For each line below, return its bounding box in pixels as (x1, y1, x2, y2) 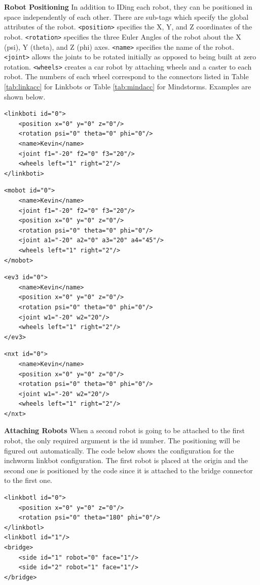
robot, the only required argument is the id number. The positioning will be (4, 435, 240, 446)
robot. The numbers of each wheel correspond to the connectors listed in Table (4, 71, 249, 82)
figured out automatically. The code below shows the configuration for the (4, 445, 234, 456)
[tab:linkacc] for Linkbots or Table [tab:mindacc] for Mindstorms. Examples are (4, 81, 251, 92)
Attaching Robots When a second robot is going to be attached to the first (4, 425, 245, 436)
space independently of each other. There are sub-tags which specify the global (4, 11, 249, 22)
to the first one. (4, 475, 53, 485)
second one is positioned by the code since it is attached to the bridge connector (4, 465, 253, 475)
